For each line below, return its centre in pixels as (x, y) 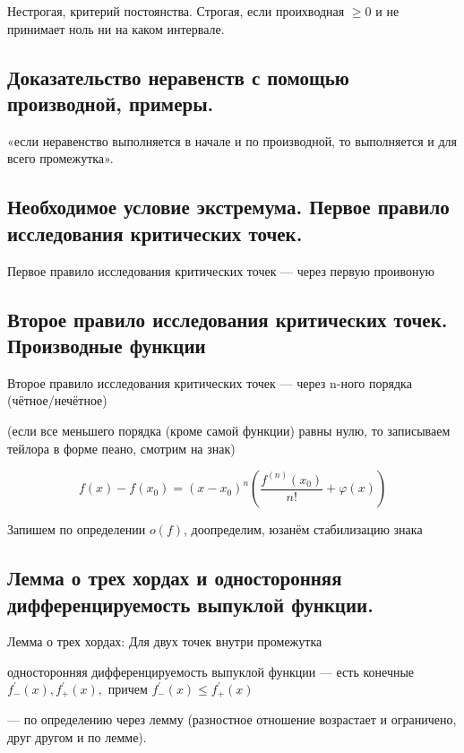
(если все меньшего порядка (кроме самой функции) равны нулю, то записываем (229, 430)
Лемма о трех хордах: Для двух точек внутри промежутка (165, 641)
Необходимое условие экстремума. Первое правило (228, 207)
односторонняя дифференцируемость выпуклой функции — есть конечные (211, 671)
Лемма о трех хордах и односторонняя (175, 578)
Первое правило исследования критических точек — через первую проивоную (221, 270)
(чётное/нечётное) (57, 400)
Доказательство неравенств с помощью (178, 77)
